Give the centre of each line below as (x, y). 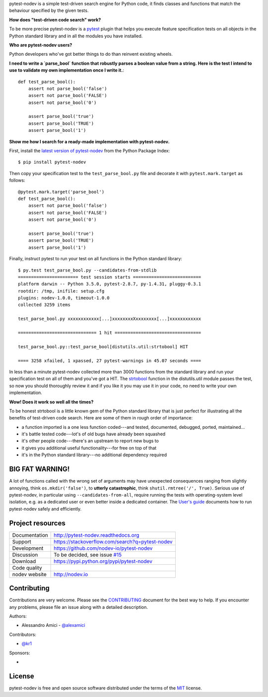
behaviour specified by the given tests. (49, 10)
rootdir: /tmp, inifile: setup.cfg (61, 291)
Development (28, 548)
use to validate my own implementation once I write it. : (67, 70)
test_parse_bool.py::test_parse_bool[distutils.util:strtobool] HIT (103, 347)
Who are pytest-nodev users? (41, 45)
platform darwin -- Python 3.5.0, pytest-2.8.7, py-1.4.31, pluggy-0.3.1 (110, 284)
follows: (17, 180)
